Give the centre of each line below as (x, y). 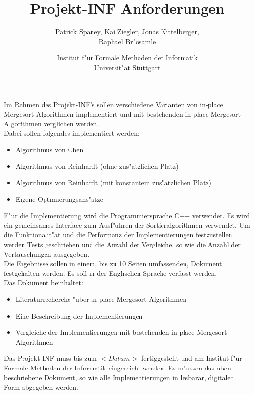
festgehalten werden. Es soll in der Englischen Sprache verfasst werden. (111, 273)
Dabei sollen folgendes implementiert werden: (72, 133)
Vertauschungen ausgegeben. (47, 254)
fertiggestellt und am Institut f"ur (192, 358)
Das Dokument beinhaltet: (44, 283)
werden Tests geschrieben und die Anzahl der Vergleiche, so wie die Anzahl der (122, 244)
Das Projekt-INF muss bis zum (50, 358)
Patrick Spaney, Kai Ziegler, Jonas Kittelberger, (127, 32)
